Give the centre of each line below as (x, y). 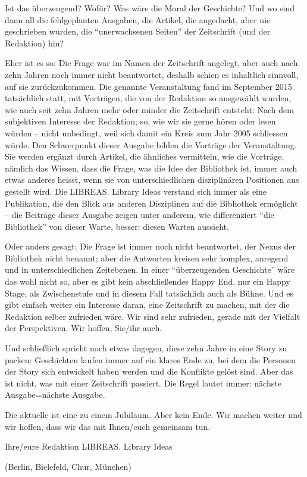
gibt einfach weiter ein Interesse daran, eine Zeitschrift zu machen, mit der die (147, 305)
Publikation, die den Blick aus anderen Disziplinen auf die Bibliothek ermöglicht (151, 203)
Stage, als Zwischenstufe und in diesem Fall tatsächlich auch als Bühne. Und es (149, 293)
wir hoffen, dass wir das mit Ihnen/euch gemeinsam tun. (108, 426)
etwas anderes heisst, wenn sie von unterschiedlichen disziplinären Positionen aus (152, 180)
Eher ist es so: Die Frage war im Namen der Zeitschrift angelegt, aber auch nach (151, 63)
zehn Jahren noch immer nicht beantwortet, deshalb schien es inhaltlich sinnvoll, (152, 74)
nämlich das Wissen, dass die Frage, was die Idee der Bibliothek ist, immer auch (151, 168)
